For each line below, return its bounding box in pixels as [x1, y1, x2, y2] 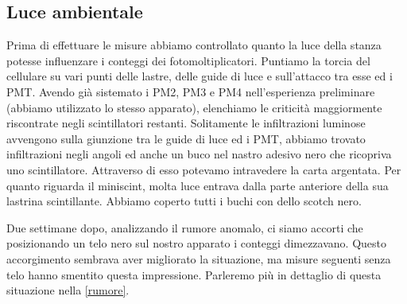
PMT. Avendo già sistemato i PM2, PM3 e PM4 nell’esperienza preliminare [6, 83, 375, 99]
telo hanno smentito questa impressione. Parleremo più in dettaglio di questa [6, 266, 382, 283]
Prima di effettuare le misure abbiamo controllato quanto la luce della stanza [6, 37, 382, 53]
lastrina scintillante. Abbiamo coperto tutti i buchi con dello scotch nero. [6, 193, 362, 209]
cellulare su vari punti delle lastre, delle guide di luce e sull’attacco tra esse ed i [6, 68, 393, 84]
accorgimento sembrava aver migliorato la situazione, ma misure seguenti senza [6, 250, 391, 267]
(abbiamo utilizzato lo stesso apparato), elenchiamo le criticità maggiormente [6, 99, 382, 115]
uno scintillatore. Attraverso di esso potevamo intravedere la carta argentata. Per [6, 161, 401, 177]
